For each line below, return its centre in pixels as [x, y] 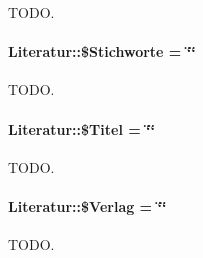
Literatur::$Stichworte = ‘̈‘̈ [102, 51]
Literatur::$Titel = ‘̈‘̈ [82, 128]
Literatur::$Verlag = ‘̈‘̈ [87, 205]
